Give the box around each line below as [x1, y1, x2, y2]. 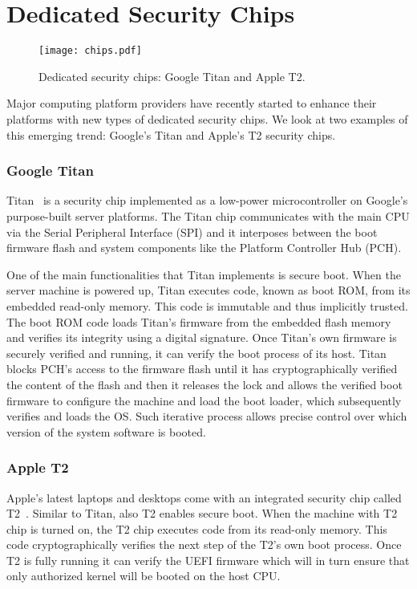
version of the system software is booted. [6, 423, 206, 440]
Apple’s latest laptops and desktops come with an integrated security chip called [6, 489, 402, 506]
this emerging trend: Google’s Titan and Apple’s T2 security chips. [6, 126, 336, 143]
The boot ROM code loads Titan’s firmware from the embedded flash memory [6, 313, 391, 330]
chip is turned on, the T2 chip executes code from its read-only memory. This [6, 520, 387, 537]
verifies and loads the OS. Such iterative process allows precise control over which [6, 408, 407, 424]
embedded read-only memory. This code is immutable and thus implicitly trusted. [6, 297, 408, 314]
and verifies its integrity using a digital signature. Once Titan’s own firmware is [6, 329, 397, 346]
